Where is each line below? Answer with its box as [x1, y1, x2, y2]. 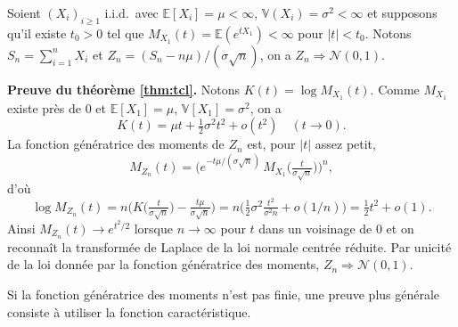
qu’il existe [7, 23, 67, 42]
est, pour [247, 135, 296, 153]
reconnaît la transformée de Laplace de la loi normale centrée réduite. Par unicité [7, 237, 452, 256]
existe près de [7, 98, 82, 117]
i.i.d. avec [104, 4, 159, 21]
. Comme [370, 79, 420, 98]
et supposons [367, 4, 438, 21]
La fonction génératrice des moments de [7, 135, 225, 153]
